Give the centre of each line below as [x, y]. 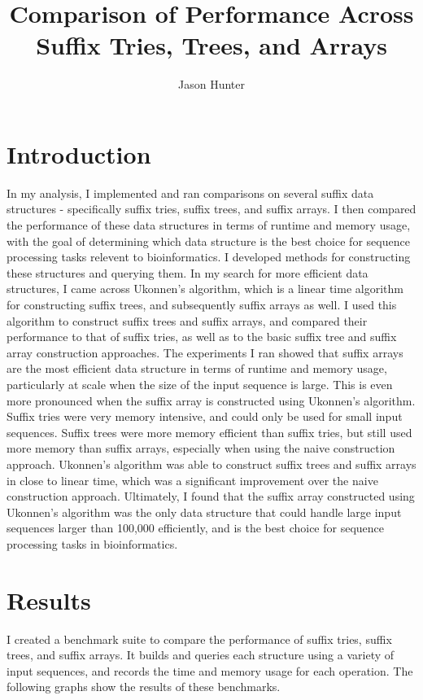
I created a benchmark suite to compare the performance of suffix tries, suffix [199, 639]
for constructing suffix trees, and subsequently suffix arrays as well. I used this [202, 304]
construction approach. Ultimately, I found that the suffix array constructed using [211, 496]
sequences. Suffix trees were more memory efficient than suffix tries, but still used [209, 432]
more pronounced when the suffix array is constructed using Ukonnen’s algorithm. [211, 400]
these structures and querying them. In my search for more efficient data [188, 272]
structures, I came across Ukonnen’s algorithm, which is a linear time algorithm [205, 289]
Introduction [79, 153]
